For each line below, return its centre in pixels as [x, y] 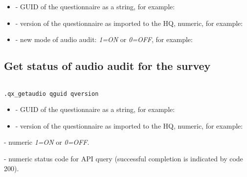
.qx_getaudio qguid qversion [51, 94]
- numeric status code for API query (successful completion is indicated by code [123, 159]
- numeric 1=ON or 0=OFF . [47, 142]
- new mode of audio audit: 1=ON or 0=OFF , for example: [104, 39]
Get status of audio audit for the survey [107, 66]
